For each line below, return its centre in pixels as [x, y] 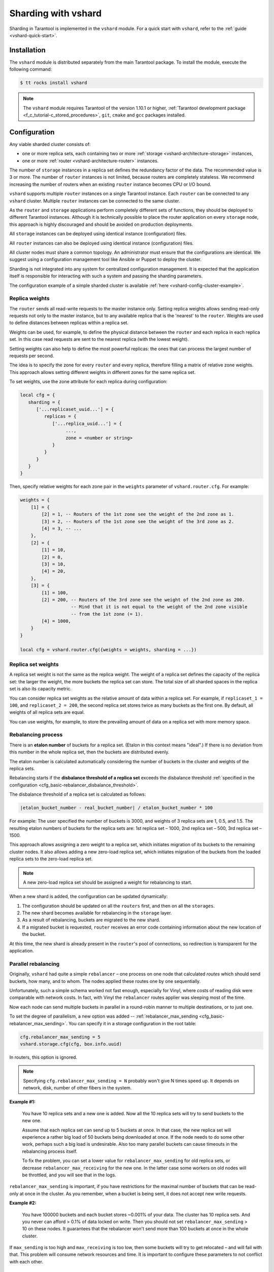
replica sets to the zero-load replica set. [51, 859]
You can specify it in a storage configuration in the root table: [132, 1023]
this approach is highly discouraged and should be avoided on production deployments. [101, 224]
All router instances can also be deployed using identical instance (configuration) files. [101, 243]
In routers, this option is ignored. [43, 1057]
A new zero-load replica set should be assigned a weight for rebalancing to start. [108, 882]
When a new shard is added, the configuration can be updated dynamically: [89, 897]
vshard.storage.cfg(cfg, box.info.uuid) [71, 1044]
